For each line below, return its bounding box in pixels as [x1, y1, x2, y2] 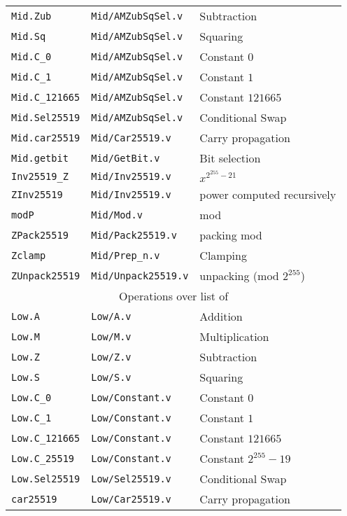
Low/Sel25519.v [91, 473, 171, 484]
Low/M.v [91, 330, 132, 342]
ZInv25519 [11, 188, 63, 200]
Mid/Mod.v [91, 209, 143, 221]
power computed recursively [199, 186, 337, 202]
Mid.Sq [11, 30, 46, 42]
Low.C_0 [11, 391, 52, 403]
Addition [199, 308, 243, 324]
